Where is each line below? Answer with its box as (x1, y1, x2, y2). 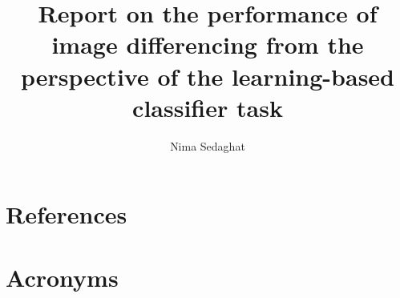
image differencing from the (51, 28, 364, 61)
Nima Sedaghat (170, 137, 245, 154)
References (6, 198, 127, 231)
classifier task (132, 91, 283, 123)
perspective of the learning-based (20, 59, 394, 92)
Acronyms (6, 260, 119, 293)
